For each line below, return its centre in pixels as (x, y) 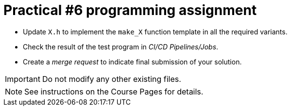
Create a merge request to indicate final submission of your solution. (132, 62)
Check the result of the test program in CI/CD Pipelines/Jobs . (121, 47)
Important (23, 79)
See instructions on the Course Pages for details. (114, 91)
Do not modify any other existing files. (111, 79)
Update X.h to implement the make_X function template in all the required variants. (155, 31)
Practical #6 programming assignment (130, 10)
